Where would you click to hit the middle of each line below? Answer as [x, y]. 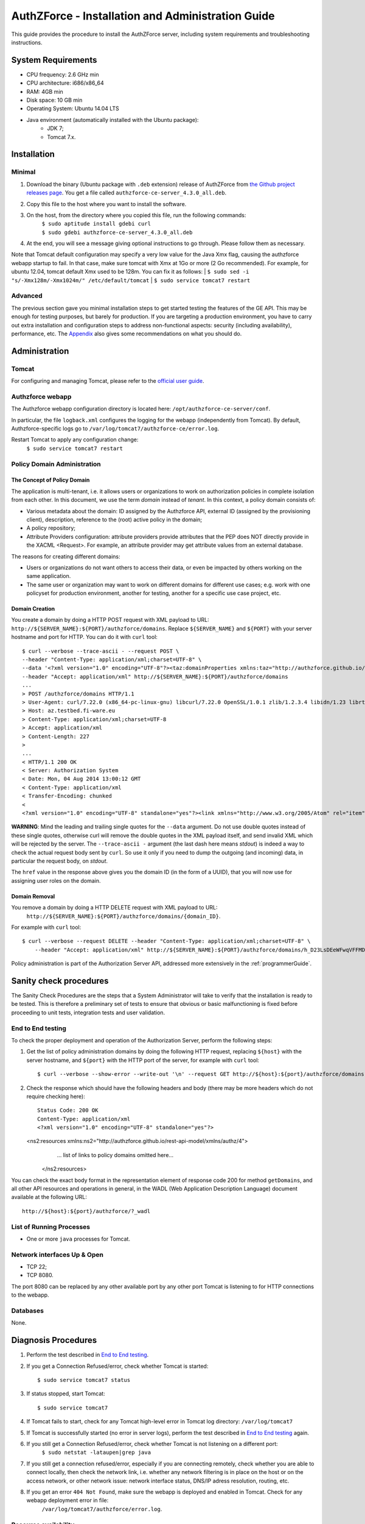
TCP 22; [37, 1267]
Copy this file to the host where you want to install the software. [106, 204]
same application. [49, 576]
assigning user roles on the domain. [56, 880]
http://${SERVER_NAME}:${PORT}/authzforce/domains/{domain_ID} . [123, 916]
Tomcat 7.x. [61, 137]
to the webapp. [30, 1295]
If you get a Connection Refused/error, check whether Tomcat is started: [117, 1366]
